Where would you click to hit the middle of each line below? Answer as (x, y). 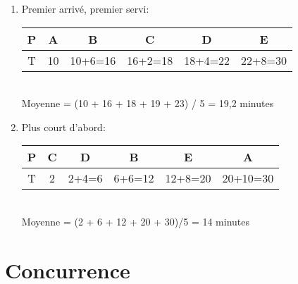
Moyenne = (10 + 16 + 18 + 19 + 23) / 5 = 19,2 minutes (148, 103)
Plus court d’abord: (63, 126)
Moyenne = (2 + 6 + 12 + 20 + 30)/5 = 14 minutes (135, 221)
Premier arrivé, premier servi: (85, 8)
